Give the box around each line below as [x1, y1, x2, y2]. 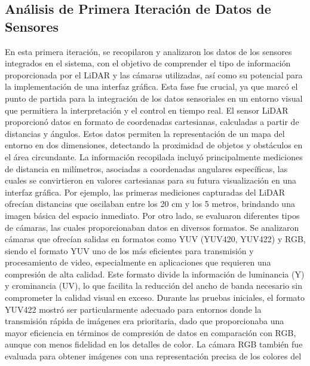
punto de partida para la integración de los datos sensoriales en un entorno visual [5, 91, 303, 104]
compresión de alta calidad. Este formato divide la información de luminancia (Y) [5, 267, 305, 280]
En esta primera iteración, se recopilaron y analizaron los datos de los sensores [5, 45, 292, 57]
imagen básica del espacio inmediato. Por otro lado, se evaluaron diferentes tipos [5, 209, 300, 221]
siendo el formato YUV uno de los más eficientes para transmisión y [5, 244, 254, 257]
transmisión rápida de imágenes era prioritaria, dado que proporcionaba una [5, 315, 284, 327]
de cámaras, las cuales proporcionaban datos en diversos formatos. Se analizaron [5, 221, 299, 233]
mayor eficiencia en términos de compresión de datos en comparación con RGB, [5, 326, 296, 338]
